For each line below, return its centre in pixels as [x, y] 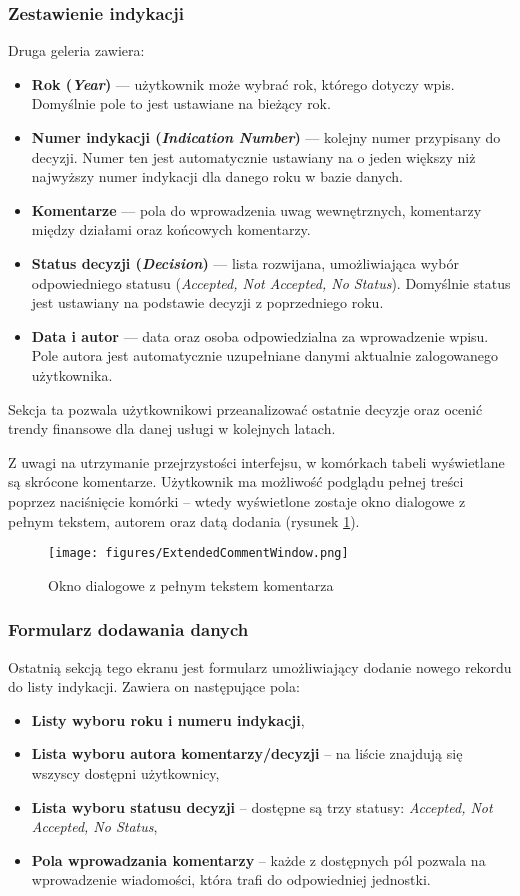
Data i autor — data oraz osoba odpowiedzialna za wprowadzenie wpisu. [260, 335]
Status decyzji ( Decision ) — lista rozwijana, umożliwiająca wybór [245, 262]
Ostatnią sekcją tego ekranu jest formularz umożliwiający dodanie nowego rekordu [260, 666]
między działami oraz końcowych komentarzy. [171, 229]
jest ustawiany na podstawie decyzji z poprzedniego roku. [207, 302]
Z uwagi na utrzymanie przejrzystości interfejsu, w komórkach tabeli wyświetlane [256, 461]
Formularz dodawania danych [128, 629]
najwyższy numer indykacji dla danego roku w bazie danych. [217, 176]
